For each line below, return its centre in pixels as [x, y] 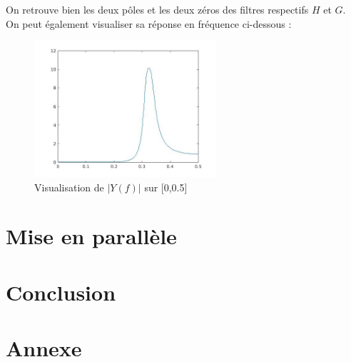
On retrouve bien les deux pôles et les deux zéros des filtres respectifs [157, 9]
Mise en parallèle [91, 236]
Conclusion [61, 292]
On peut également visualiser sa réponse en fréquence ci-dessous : [149, 23]
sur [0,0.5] [166, 187]
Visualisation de [69, 187]
